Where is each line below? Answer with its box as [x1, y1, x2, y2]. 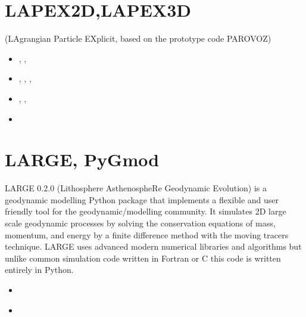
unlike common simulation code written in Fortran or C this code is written [5, 251, 281, 264]
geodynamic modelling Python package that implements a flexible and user [5, 193, 279, 206]
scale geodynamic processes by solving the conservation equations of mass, [5, 217, 276, 229]
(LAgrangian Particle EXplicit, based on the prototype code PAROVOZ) [5, 32, 271, 45]
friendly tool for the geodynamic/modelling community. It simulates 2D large [5, 205, 286, 217]
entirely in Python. [5, 263, 74, 276]
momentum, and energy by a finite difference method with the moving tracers [5, 228, 289, 241]
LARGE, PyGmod [5, 147, 160, 172]
